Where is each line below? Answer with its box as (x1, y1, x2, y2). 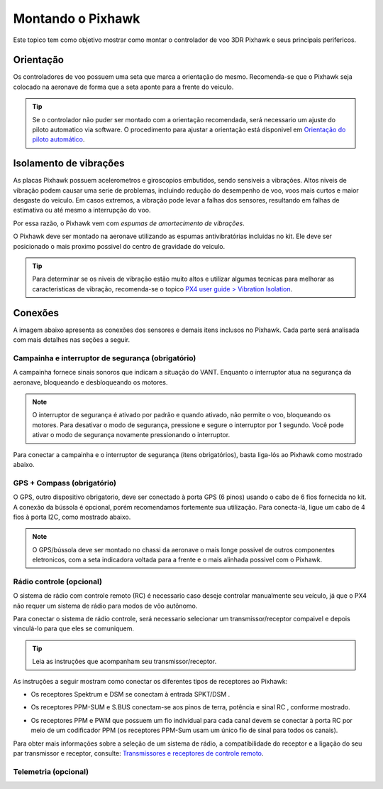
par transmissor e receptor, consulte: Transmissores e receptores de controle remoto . (13, 748, 264, 757)
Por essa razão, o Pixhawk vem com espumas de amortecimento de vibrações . (13, 219, 245, 227)
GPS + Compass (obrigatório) (13, 478, 117, 488)
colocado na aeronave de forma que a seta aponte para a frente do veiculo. (13, 82, 234, 91)
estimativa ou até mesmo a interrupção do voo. (13, 206, 151, 215)
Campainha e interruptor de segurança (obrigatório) (13, 353, 196, 363)
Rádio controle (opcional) (13, 576, 103, 586)
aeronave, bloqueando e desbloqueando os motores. (13, 377, 168, 387)
